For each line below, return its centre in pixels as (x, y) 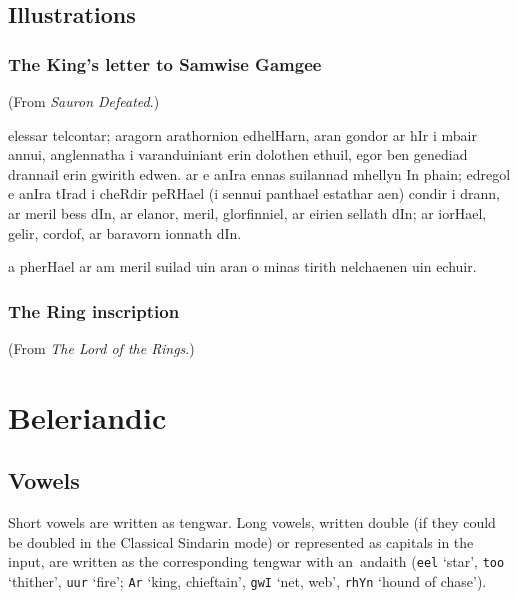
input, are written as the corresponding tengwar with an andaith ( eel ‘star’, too (256, 561)
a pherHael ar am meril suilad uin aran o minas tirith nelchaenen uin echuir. (242, 266)
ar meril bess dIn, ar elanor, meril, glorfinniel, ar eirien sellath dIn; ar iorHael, (247, 212)
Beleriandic (87, 416)
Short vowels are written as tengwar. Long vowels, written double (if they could (252, 522)
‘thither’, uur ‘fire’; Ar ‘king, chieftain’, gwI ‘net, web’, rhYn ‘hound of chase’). (247, 580)
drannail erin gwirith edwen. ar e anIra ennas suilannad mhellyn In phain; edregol (259, 173)
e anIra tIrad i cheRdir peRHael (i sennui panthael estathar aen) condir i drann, (254, 193)
